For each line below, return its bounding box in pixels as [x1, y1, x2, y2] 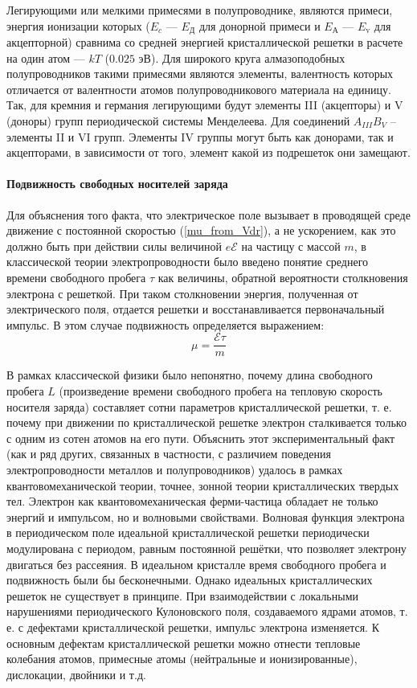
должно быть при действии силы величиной [6, 237, 223, 254]
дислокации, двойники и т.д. [6, 665, 146, 682]
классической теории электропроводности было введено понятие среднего [6, 253, 369, 270]
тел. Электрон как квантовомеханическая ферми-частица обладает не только [6, 493, 378, 510]
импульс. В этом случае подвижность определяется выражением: [6, 316, 325, 333]
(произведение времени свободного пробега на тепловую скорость [59, 383, 382, 399]
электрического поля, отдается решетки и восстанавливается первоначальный [6, 301, 385, 317]
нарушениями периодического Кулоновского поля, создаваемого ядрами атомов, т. [6, 603, 408, 620]
